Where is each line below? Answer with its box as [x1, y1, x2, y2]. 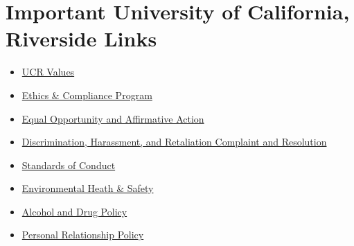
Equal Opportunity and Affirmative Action [21, 111, 204, 125]
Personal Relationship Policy [21, 227, 144, 242]
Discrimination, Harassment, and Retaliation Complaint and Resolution [21, 134, 327, 149]
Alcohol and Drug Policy [21, 204, 127, 218]
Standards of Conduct [21, 157, 116, 172]
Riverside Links [6, 24, 157, 53]
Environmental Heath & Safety [21, 181, 154, 195]
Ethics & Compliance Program [21, 87, 152, 102]
